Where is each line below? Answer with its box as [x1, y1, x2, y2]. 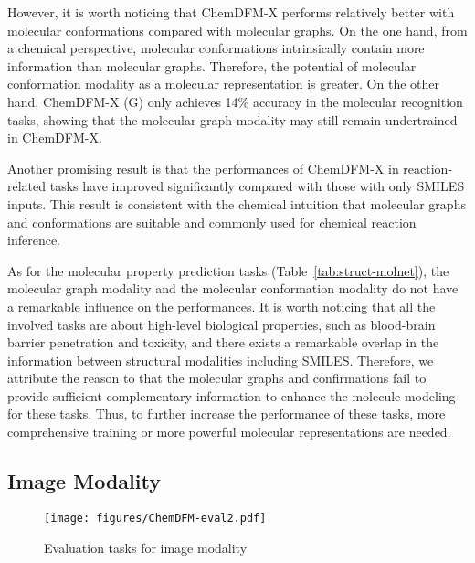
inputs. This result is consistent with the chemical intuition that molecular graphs [7, 194, 466, 213]
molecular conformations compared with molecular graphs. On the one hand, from [7, 20, 468, 39]
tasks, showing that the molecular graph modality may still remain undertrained [7, 110, 458, 129]
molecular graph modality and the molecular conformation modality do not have [7, 279, 459, 298]
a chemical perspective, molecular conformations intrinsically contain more [7, 38, 425, 58]
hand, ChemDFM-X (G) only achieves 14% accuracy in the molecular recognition [7, 91, 463, 111]
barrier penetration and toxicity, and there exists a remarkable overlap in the [7, 333, 439, 352]
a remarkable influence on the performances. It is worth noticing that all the [7, 296, 436, 315]
